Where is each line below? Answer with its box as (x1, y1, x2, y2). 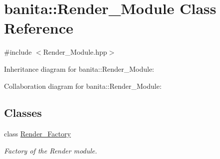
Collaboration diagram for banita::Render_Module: (4, 80, 162, 91)
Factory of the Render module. (4, 145, 97, 155)
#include (4, 47, 32, 57)
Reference (4, 18, 73, 38)
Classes (4, 105, 42, 120)
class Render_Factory (4, 128, 71, 139)
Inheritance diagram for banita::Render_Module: (4, 63, 154, 74)
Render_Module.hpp (43, 47, 107, 57)
